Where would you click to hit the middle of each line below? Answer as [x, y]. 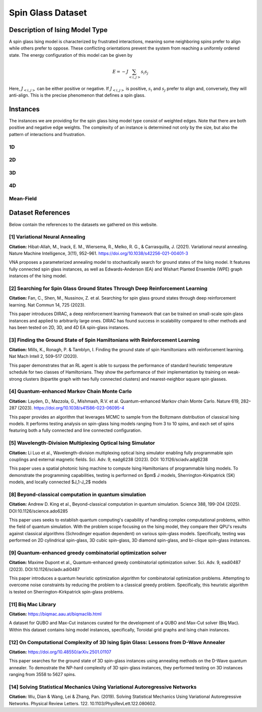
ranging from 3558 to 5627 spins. [42, 675]
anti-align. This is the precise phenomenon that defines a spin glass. [77, 95]
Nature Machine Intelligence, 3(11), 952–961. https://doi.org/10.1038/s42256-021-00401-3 [99, 254]
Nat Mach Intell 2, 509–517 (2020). [44, 356]
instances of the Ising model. [38, 276]
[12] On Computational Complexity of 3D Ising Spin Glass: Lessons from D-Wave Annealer [117, 642]
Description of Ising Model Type [58, 30]
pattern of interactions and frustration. [47, 134]
